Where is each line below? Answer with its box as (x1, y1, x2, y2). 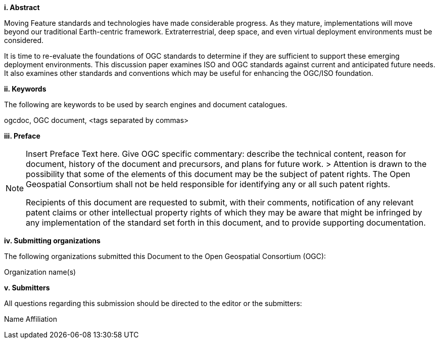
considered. (4, 36, 43, 45)
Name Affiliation (4, 315, 57, 323)
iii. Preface (4, 132, 40, 140)
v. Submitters (4, 283, 50, 292)
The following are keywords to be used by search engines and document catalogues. (4, 100, 287, 109)
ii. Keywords (4, 84, 46, 93)
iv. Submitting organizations (4, 236, 101, 245)
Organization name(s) (4, 268, 76, 276)
